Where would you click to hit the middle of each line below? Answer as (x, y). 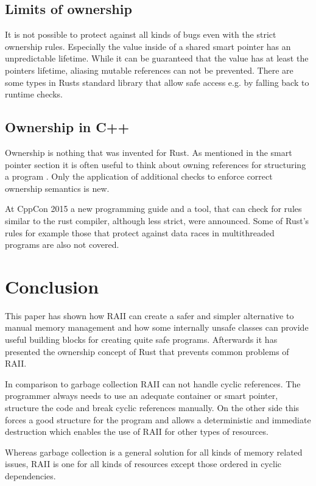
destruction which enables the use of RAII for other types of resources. (137, 431)
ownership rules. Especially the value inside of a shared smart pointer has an (148, 46)
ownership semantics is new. (57, 188)
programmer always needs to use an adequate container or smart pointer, (142, 396)
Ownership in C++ (67, 127)
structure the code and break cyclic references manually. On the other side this (152, 407)
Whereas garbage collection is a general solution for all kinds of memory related (154, 452)
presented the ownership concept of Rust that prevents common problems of (147, 351)
